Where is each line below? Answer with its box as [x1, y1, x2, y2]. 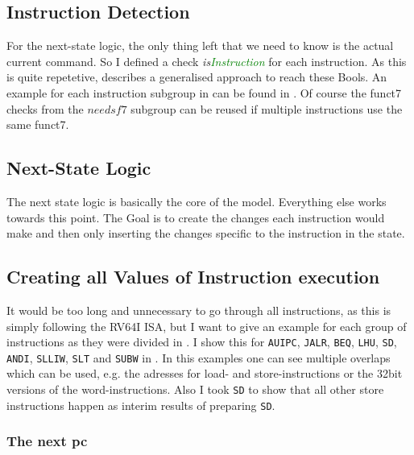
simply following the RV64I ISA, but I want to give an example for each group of [6, 317, 407, 334]
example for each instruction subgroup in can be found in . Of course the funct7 [6, 84, 402, 101]
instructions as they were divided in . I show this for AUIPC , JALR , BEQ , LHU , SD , [6, 333, 397, 350]
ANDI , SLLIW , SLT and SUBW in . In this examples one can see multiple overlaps [6, 349, 391, 366]
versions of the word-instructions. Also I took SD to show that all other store [6, 381, 384, 398]
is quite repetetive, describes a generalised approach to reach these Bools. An [6, 68, 387, 85]
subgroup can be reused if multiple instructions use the [130, 100, 403, 117]
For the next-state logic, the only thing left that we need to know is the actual [6, 37, 394, 54]
